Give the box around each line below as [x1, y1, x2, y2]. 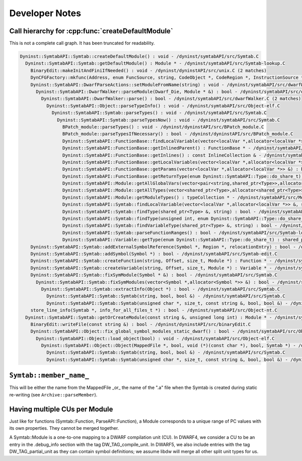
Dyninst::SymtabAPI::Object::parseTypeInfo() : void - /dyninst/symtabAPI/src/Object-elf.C [46, 103, 280, 108]
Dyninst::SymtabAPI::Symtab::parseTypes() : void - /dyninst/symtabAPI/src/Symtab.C [51, 110, 267, 116]
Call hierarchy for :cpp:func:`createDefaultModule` [9, 27, 173, 35]
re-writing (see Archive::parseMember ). [9, 391, 98, 398]
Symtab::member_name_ [9, 371, 89, 380]
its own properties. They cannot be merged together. [9, 425, 119, 431]
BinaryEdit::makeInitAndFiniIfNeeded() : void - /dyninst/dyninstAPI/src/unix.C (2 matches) [30, 68, 267, 73]
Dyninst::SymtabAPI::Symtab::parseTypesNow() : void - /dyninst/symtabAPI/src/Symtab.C [57, 117, 280, 123]
